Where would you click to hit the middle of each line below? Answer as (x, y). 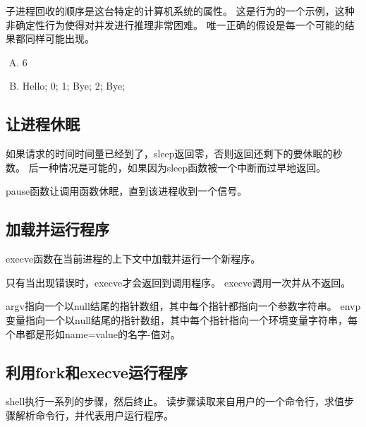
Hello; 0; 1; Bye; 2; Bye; (74, 86)
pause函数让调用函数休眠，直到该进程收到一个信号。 (127, 191)
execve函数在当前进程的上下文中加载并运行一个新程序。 (133, 259)
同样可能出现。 (60, 38)
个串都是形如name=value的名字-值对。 (93, 333)
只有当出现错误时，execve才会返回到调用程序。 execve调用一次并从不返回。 (178, 282)
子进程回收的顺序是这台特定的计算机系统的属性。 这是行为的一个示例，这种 (180, 11)
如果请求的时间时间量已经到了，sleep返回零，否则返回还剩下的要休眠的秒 (174, 154)
